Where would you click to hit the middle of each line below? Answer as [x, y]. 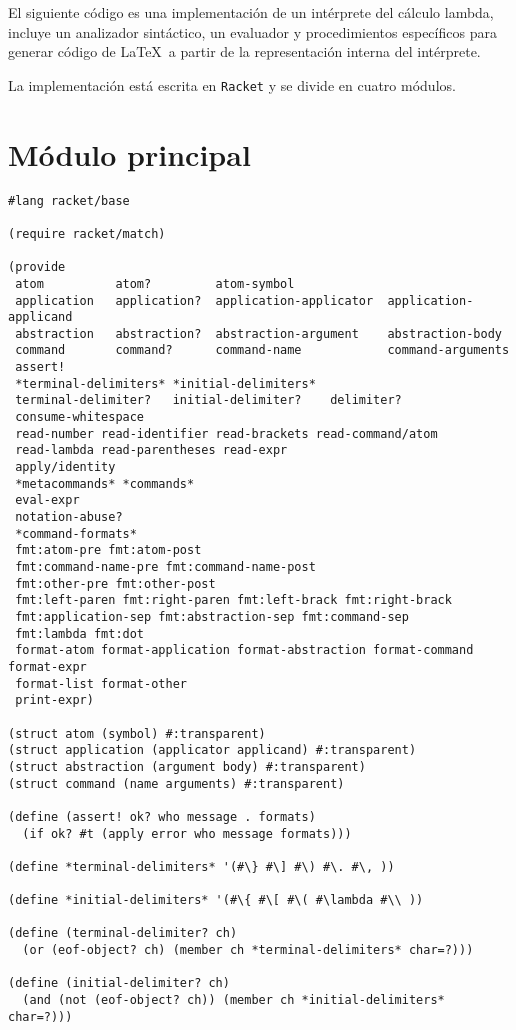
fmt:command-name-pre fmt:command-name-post [165, 567]
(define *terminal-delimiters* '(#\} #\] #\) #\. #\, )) [201, 866]
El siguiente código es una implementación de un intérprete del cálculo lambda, [251, 12]
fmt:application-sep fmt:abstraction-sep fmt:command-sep [212, 616]
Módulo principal [129, 153]
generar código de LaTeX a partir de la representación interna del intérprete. [244, 51]
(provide [37, 267]
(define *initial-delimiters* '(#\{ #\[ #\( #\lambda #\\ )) [216, 900]
